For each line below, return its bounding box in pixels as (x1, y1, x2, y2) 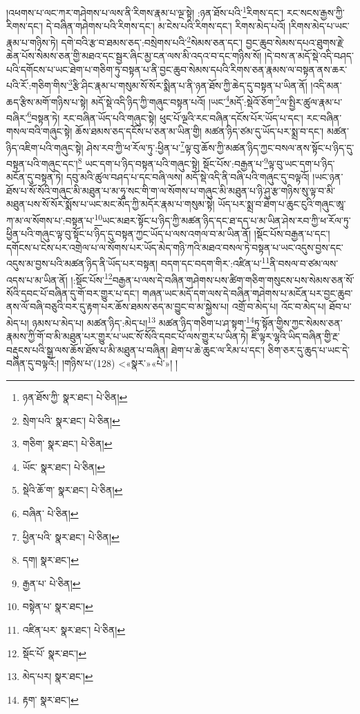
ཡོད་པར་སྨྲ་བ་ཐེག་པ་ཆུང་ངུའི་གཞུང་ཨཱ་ (218, 197, 346, 211)
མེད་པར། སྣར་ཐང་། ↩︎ (22, 669, 93, 684)
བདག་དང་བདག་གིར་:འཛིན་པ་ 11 (160, 254, 270, 270)
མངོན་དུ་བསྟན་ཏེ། (6, 170, 64, 184)
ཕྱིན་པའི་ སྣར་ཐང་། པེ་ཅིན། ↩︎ (22, 529, 120, 544)
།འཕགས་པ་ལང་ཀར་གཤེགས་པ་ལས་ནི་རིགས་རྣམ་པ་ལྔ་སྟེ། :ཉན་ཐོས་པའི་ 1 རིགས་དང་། (6, 3, 283, 19)
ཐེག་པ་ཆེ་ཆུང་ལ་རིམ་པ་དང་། (171, 342, 265, 357)
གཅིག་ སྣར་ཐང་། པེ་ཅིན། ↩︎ (22, 436, 113, 451)
